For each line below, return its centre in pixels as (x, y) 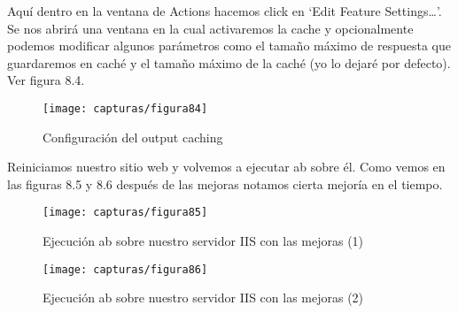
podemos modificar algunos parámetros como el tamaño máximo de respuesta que (229, 46)
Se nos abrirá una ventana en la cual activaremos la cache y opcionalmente (210, 28)
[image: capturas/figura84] (125, 108)
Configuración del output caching (133, 137)
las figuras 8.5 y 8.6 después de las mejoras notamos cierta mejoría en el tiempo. (225, 183)
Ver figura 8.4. (46, 80)
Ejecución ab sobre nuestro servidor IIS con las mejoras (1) (203, 241)
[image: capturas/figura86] (125, 269)
